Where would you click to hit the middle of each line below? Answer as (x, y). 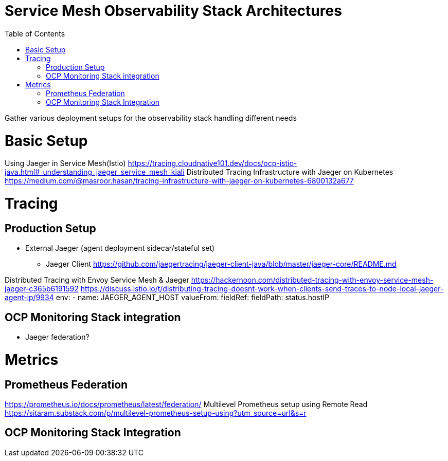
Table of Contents (35, 33)
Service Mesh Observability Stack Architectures (173, 11)
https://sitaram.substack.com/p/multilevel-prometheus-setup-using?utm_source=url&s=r (156, 413)
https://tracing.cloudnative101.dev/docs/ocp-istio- (212, 163)
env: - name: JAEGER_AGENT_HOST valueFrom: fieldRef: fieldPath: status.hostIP (193, 298)
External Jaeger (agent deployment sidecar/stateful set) (120, 248)
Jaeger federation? (57, 337)
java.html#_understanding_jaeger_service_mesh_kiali (95, 172)
